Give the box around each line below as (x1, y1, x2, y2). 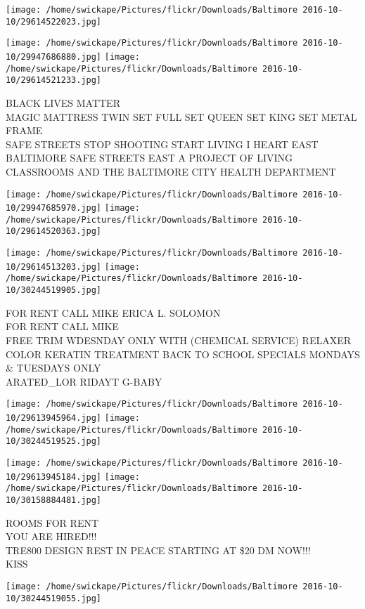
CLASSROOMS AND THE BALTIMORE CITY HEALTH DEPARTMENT (6, 164, 336, 178)
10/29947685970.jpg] (6, 203, 102, 214)
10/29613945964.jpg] (6, 412, 102, 423)
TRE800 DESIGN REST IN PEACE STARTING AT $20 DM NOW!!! (6, 542, 311, 557)
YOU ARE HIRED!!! (6, 529, 97, 544)
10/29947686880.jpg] (6, 51, 102, 62)
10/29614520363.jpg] (6, 226, 102, 237)
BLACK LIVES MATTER (6, 95, 120, 110)
